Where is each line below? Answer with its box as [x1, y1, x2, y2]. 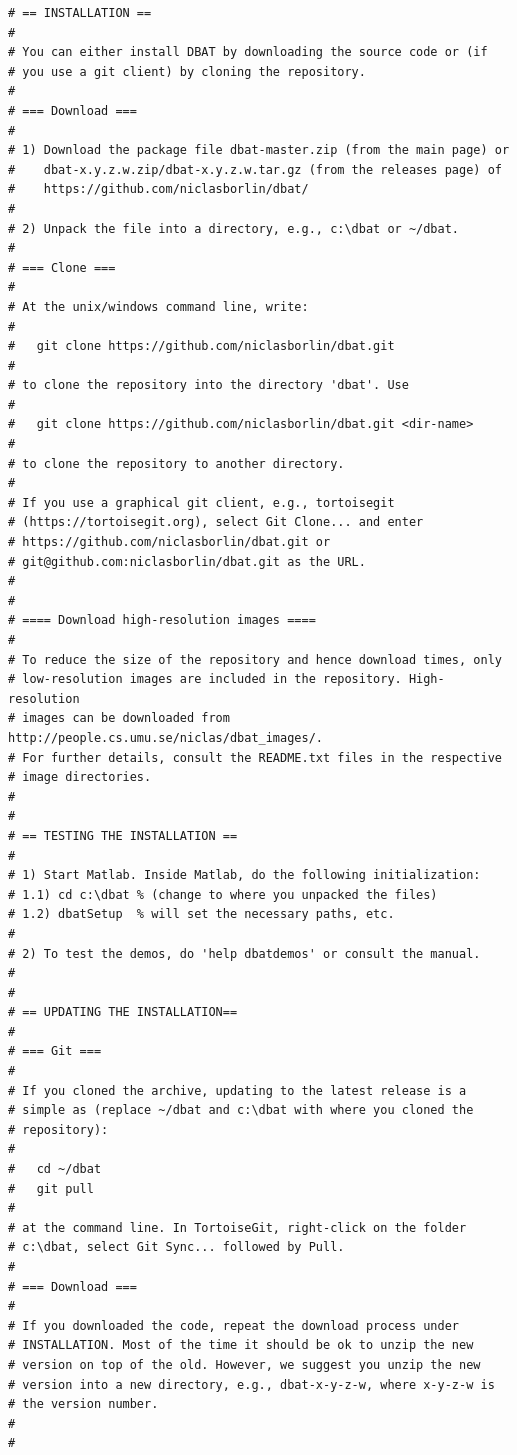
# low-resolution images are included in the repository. [8, 672, 402, 687]
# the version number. [8, 1397, 159, 1412]
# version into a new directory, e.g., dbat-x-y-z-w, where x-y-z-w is [8, 1377, 495, 1392]
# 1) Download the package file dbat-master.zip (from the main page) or [8, 143, 510, 158]
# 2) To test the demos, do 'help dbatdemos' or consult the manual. [8, 946, 481, 961]
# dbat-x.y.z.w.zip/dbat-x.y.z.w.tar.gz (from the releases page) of [8, 162, 502, 177]
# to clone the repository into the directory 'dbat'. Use [8, 378, 409, 393]
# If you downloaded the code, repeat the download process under [8, 1318, 460, 1333]
